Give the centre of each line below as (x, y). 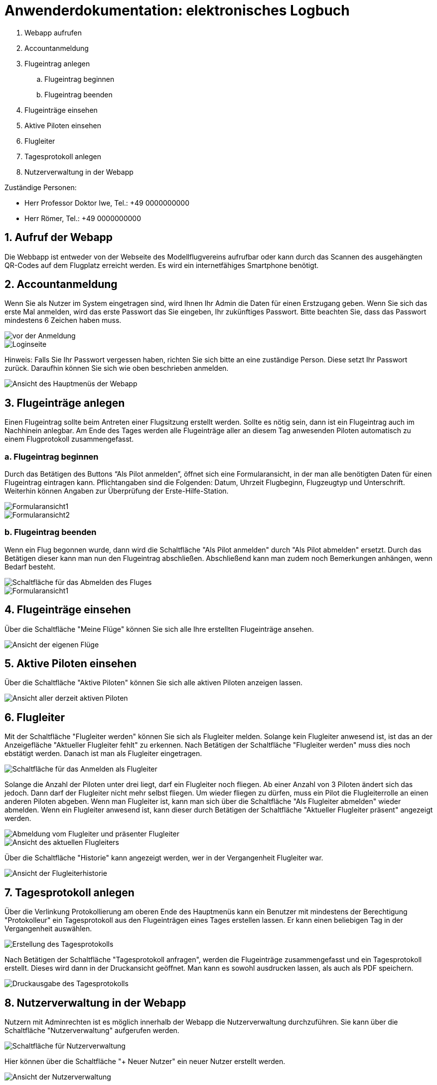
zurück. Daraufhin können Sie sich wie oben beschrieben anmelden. (117, 368)
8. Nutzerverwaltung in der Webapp (95, 1003)
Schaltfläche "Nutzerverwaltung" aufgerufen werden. (92, 1030)
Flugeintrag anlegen (57, 63)
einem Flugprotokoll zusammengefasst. (69, 439)
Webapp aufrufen (53, 32)
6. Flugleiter (35, 717)
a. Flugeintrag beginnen (52, 456)
